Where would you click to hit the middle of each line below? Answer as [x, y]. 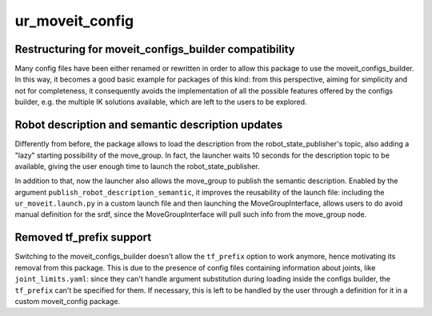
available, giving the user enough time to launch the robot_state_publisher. [137, 166]
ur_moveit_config [74, 21]
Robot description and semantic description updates [149, 125]
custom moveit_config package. [67, 301]
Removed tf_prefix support [83, 237]
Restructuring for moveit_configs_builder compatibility [155, 49]
